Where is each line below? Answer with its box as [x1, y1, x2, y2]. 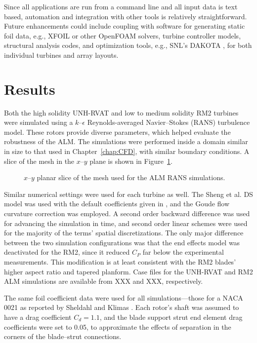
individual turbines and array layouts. [4, 49, 119, 60]
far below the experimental [142, 247, 224, 257]
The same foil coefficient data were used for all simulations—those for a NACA [4, 292, 243, 303]
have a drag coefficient [4, 311, 72, 322]
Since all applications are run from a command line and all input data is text [4, 1, 238, 11]
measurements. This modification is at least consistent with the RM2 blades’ [4, 257, 236, 267]
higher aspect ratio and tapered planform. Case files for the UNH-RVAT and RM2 [4, 266, 253, 276]
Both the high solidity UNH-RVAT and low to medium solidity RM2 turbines [4, 107, 239, 117]
